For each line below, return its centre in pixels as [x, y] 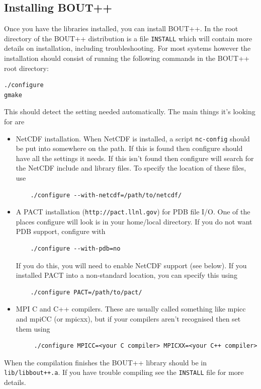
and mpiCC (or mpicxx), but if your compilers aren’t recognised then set [128, 319]
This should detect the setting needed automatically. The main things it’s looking [130, 111]
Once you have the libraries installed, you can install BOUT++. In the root [121, 28]
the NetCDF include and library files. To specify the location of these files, [131, 168]
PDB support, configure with [61, 231]
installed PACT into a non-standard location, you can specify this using [126, 275]
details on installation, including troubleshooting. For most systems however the [127, 48]
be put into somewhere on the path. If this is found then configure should [129, 148]
